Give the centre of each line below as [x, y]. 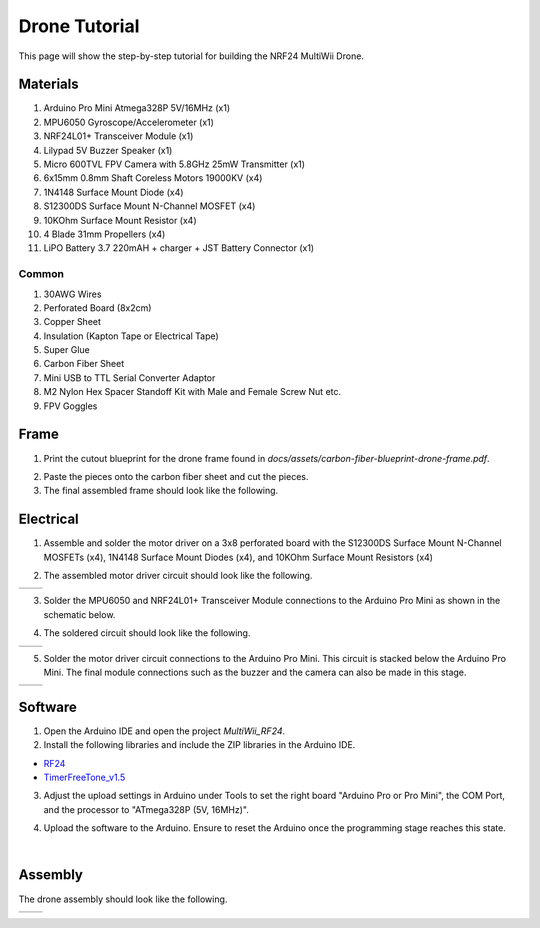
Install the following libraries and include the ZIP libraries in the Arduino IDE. [199, 745]
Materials [48, 84]
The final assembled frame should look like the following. [161, 491]
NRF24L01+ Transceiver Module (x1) [118, 136]
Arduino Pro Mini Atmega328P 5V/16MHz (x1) [137, 108]
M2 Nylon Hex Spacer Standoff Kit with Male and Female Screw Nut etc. [192, 392]
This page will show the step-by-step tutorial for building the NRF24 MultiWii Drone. [191, 56]
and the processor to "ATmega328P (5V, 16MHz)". [146, 809]
